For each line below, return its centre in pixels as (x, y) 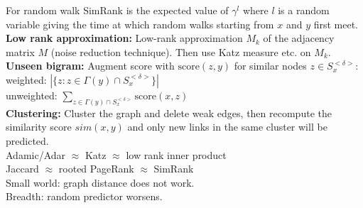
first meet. (336, 24)
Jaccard (22, 169)
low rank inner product (176, 154)
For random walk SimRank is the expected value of (117, 10)
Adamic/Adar (36, 154)
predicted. (27, 141)
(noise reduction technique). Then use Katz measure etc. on (181, 51)
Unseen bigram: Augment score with (90, 66)
